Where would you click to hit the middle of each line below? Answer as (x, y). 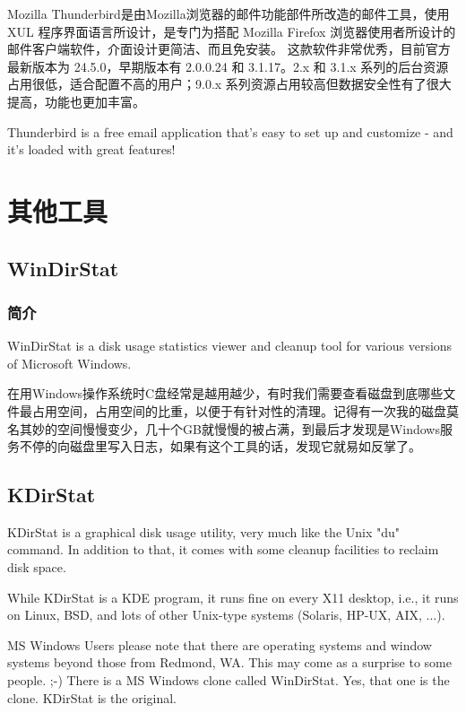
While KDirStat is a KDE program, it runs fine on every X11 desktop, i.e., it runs (233, 597)
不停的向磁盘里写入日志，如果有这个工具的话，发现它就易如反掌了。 (220, 446)
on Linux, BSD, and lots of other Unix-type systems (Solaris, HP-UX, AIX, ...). (226, 615)
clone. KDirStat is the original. (92, 697)
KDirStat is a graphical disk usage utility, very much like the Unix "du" (204, 531)
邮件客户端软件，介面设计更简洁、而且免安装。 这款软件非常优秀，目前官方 (229, 49)
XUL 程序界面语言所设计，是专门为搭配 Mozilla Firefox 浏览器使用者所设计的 (232, 31)
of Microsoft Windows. (69, 363)
